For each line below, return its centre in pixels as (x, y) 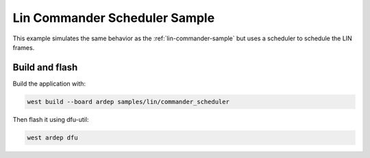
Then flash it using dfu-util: (51, 119)
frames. (24, 47)
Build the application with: (49, 83)
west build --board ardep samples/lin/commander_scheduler (128, 102)
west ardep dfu (52, 137)
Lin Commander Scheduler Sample (114, 18)
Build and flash (45, 67)
